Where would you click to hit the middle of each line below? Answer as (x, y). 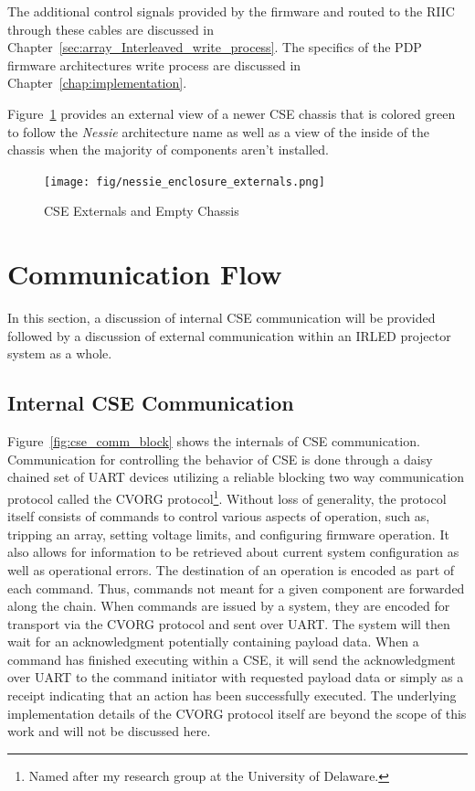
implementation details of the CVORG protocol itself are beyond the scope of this (237, 713)
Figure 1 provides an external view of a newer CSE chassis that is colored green (232, 113)
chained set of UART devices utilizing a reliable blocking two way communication (236, 477)
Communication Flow (145, 274)
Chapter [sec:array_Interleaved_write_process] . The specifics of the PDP (215, 47)
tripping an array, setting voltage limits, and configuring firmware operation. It (228, 534)
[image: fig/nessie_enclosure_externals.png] (185, 182)
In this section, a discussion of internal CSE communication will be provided (222, 318)
